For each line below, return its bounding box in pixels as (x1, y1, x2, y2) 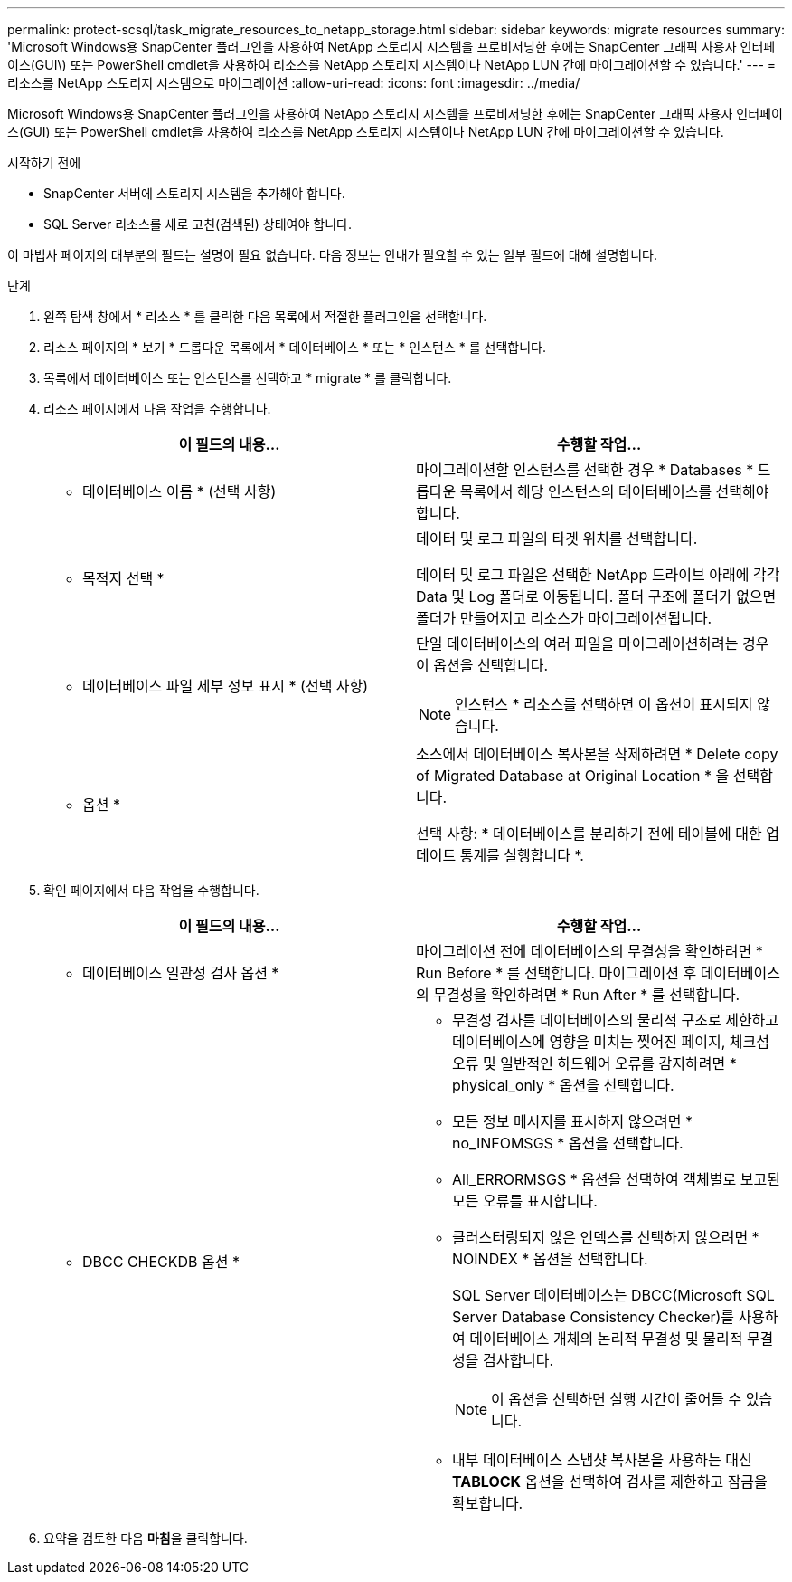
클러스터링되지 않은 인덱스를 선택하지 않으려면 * (452, 1228, 759, 1246)
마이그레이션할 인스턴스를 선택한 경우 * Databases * (416, 461, 754, 479)
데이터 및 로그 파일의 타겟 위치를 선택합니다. (416, 529, 698, 548)
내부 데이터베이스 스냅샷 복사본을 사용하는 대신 (452, 1451, 752, 1469)
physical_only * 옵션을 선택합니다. (452, 1076, 674, 1094)
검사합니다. (482, 1351, 554, 1369)
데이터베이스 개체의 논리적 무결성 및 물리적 (469, 1329, 743, 1348)
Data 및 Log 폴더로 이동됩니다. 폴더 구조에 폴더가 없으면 (416, 587, 777, 605)
